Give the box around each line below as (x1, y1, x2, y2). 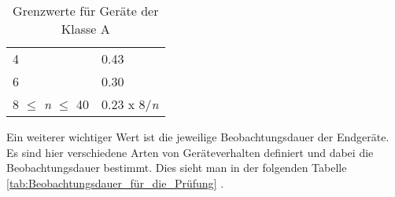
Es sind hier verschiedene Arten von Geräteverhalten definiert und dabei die (6, 144, 374, 160)
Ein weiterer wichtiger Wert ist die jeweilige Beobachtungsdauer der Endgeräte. (6, 129, 389, 144)
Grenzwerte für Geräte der (13, 2, 159, 20)
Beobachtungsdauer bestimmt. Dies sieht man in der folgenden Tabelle (6, 159, 347, 176)
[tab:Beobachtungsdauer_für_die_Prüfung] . (6, 174, 224, 191)
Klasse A (61, 20, 110, 38)
